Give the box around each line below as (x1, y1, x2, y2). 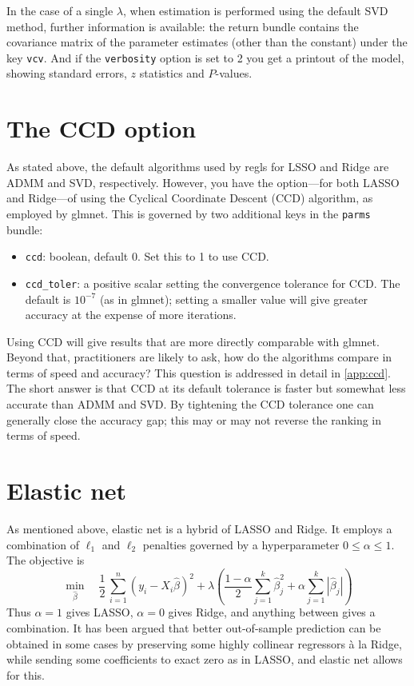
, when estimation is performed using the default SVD (122, 2, 388, 18)
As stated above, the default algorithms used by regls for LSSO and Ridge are (6, 158, 389, 175)
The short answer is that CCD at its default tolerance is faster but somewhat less (6, 380, 406, 397)
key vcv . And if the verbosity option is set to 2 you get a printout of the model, (6, 49, 404, 66)
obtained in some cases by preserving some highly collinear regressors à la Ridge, (6, 635, 402, 652)
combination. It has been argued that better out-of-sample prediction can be (6, 620, 381, 636)
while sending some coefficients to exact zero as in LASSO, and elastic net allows (6, 651, 403, 668)
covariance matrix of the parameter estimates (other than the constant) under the (6, 34, 408, 50)
